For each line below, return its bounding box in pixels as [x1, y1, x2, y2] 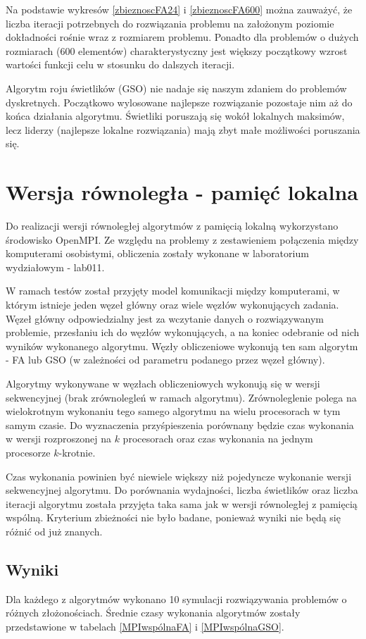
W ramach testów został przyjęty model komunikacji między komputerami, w [6, 283, 340, 298]
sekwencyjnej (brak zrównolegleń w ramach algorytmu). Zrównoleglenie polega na [6, 390, 357, 404]
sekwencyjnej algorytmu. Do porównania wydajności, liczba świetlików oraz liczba [6, 483, 358, 497]
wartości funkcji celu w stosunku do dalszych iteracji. [6, 57, 235, 72]
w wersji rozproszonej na [6, 431, 111, 446]
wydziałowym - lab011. [6, 259, 105, 274]
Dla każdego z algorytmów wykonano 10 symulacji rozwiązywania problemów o [6, 591, 347, 606]
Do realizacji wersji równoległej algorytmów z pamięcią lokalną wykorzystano [6, 218, 339, 233]
